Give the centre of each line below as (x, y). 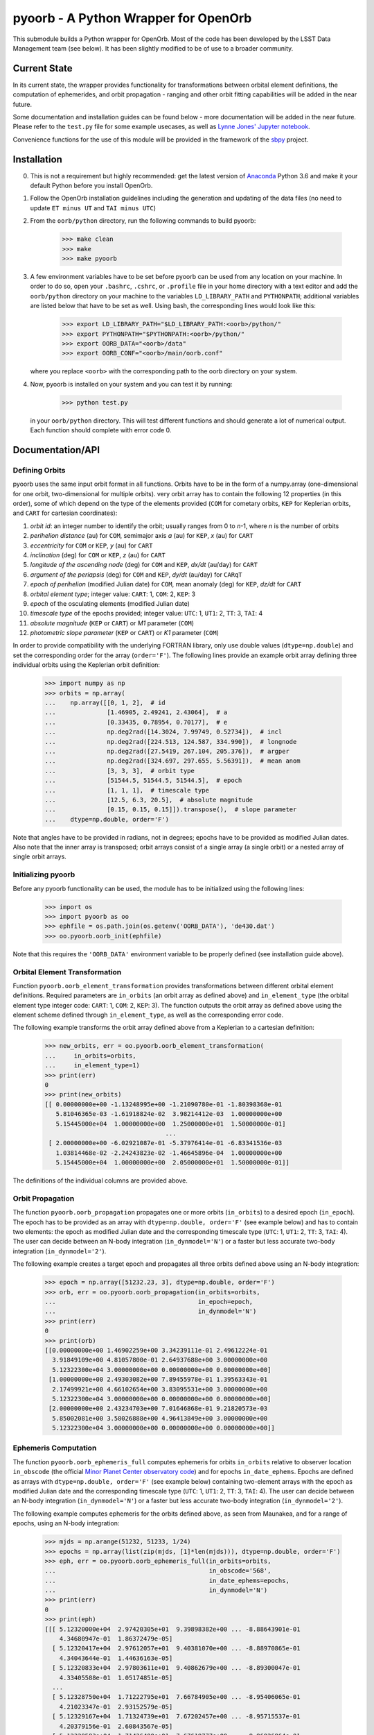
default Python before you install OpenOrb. (91, 186)
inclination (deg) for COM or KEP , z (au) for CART (98, 555)
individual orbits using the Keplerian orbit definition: (87, 665)
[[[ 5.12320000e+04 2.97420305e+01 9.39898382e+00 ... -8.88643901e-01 (172, 1629)
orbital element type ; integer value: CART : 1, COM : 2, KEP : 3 (113, 594)
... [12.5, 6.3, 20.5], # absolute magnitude (149, 799)
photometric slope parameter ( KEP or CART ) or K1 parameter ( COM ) (125, 633)
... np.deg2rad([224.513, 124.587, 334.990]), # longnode (171, 742)
